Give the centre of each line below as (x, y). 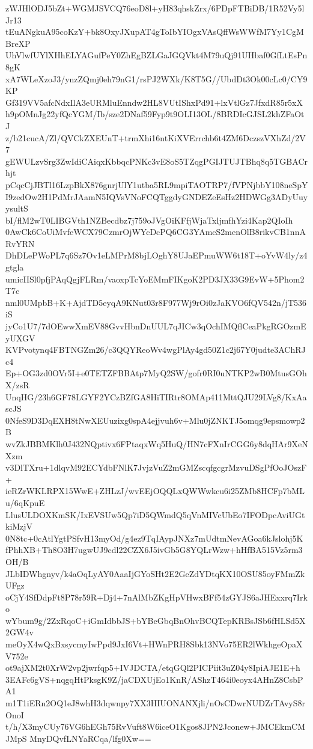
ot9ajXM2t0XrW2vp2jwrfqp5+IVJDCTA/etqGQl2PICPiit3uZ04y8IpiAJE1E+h (153, 668)
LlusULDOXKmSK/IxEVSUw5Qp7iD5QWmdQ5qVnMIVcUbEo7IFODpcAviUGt (155, 514)
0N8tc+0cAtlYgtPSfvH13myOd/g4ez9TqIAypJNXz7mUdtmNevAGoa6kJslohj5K (154, 538)
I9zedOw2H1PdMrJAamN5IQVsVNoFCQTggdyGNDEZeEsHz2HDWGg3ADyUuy (157, 196)
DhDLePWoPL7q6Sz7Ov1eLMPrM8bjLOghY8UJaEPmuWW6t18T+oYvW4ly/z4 (156, 255)
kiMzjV (19, 526)
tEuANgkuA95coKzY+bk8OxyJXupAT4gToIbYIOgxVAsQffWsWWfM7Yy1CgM (155, 32)
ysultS (17, 208)
